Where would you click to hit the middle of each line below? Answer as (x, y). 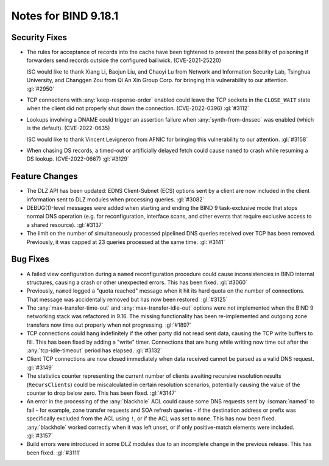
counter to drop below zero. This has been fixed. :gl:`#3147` (101, 393)
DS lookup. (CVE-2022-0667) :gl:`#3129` (78, 159)
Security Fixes (39, 37)
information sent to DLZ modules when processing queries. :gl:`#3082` (115, 199)
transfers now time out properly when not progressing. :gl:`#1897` (109, 325)
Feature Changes (45, 176)
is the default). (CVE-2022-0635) (68, 128)
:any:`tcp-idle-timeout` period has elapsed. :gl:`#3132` (94, 350)
